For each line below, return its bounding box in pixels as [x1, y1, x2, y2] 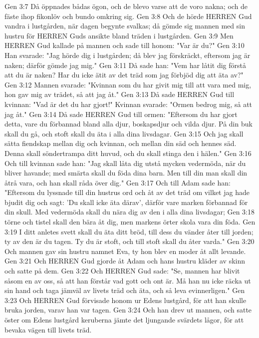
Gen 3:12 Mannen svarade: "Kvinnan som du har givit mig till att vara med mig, [4, 79, 252, 89]
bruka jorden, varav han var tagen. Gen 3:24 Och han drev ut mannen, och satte [4, 304, 252, 315]
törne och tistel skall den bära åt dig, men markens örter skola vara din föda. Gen [4, 216, 256, 227]
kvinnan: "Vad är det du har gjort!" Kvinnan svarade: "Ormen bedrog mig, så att [4, 98, 253, 109]
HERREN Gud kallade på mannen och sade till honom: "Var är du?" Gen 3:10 [4, 40, 245, 50]
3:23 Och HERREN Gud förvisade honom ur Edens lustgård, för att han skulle [4, 294, 247, 305]
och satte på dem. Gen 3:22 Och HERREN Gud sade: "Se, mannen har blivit [4, 265, 240, 276]
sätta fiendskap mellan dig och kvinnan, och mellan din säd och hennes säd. [4, 138, 237, 148]
